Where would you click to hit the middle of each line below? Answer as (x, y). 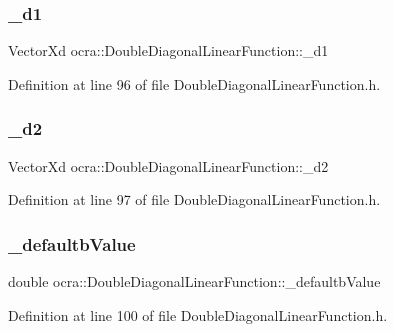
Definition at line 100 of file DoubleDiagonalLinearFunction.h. (198, 314)
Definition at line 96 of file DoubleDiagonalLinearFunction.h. (194, 83)
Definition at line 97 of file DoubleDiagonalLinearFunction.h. (194, 199)
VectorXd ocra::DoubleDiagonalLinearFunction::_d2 (168, 165)
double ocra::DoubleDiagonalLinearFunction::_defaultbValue (194, 281)
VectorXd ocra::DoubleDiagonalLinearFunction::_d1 (168, 50)
